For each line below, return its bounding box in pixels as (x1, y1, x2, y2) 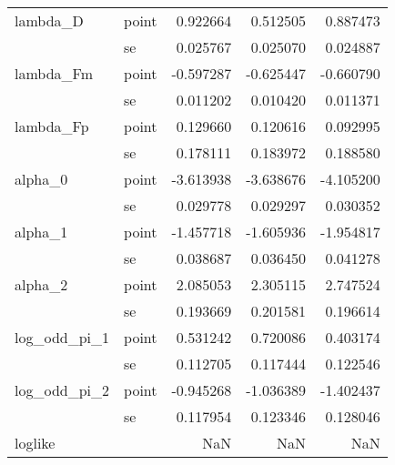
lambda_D (15, 10, 84, 31)
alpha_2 (15, 274, 68, 295)
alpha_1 (15, 221, 68, 242)
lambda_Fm (15, 63, 94, 84)
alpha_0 (15, 168, 68, 189)
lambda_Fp (15, 116, 89, 136)
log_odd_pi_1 (15, 327, 110, 348)
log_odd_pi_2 (15, 379, 110, 400)
